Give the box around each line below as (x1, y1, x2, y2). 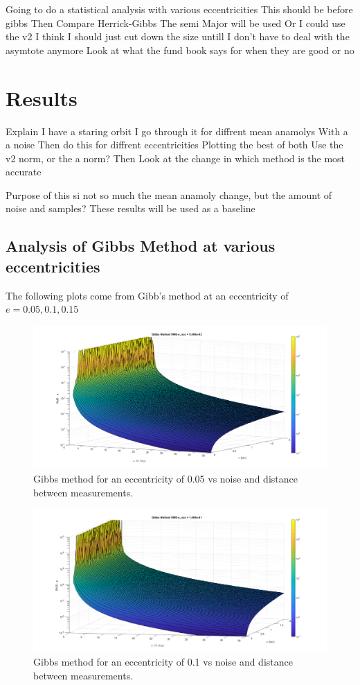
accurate (6, 164, 42, 179)
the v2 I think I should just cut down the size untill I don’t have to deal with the (6, 29, 350, 44)
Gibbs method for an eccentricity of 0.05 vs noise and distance (33, 471, 298, 486)
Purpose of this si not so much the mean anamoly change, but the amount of (6, 187, 332, 202)
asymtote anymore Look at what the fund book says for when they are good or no (6, 42, 354, 57)
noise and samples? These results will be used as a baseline (6, 201, 255, 216)
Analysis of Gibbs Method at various (6, 235, 276, 257)
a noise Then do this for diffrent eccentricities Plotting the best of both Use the (6, 137, 343, 152)
